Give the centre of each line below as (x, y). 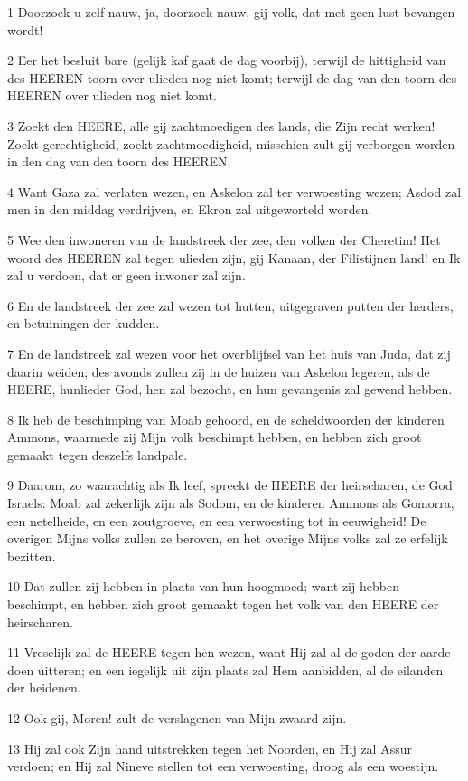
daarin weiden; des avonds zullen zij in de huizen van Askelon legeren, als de (219, 371)
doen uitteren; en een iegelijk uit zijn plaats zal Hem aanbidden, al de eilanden (225, 669)
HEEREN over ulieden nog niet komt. (112, 95)
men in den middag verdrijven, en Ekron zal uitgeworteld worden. (190, 209)
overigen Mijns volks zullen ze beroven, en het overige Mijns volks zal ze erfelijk (228, 538)
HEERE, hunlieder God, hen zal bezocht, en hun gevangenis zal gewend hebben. (230, 389)
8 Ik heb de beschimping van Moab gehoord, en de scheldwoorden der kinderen (226, 419)
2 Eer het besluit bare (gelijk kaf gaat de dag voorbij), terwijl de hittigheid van (227, 60)
